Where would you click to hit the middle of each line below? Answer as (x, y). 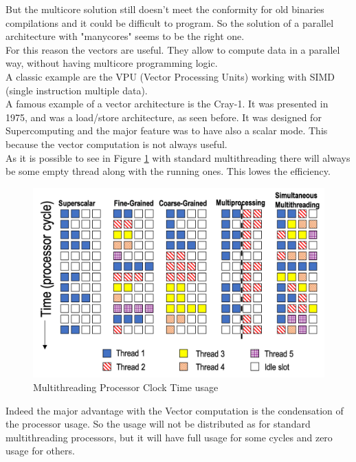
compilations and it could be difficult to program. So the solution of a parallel (170, 22)
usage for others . (40, 451)
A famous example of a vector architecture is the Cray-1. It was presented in (167, 104)
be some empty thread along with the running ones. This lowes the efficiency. (168, 171)
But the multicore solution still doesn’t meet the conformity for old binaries (165, 9)
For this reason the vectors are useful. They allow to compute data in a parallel (173, 49)
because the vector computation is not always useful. (116, 144)
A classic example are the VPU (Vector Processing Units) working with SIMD (170, 76)
